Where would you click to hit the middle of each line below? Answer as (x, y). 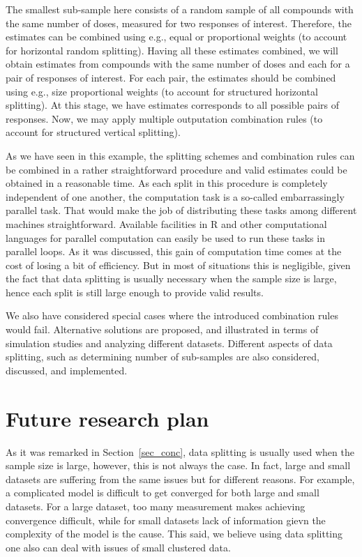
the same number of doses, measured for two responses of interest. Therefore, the (179, 23)
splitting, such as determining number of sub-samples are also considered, (163, 357)
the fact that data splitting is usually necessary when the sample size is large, (171, 278)
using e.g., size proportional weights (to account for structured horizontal (162, 91)
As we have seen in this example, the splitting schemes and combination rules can (180, 155)
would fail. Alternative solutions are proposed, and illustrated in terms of (162, 329)
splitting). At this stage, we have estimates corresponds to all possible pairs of (173, 105)
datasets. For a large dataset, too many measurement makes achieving (156, 506)
